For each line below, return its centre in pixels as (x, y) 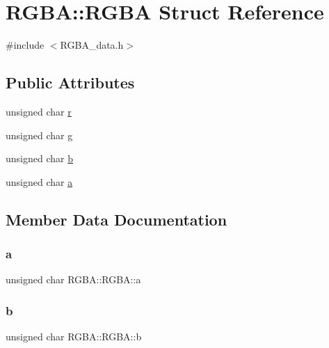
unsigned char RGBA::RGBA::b (74, 337)
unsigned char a (39, 181)
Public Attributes (70, 82)
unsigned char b (39, 158)
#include (25, 45)
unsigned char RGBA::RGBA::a (73, 279)
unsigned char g (39, 135)
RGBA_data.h (92, 45)
